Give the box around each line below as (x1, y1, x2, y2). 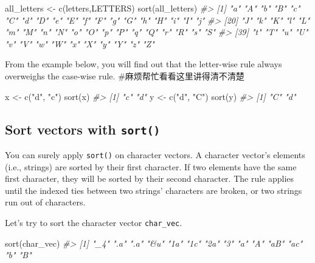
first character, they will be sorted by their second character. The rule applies (5, 172, 294, 185)
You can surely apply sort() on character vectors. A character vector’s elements (5, 148, 305, 161)
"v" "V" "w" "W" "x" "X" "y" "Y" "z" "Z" (5, 37, 154, 50)
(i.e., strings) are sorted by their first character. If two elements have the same (5, 160, 297, 173)
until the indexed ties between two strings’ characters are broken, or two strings (5, 184, 302, 196)
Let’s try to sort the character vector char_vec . (5, 216, 182, 228)
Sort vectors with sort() (5, 119, 161, 138)
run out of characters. (5, 196, 86, 208)
